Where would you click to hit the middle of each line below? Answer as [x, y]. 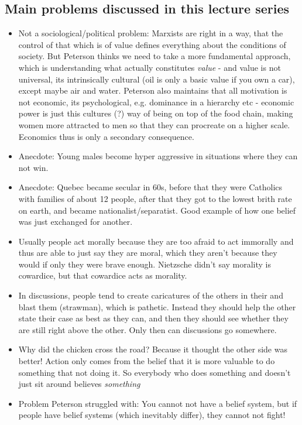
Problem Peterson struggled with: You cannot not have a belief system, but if [158, 403]
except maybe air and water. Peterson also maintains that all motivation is [153, 90]
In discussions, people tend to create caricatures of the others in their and [151, 295]
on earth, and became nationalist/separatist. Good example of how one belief [157, 210]
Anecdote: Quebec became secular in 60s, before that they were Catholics [150, 187]
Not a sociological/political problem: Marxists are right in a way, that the [151, 33]
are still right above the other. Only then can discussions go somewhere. [147, 329]
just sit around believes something [79, 384]
